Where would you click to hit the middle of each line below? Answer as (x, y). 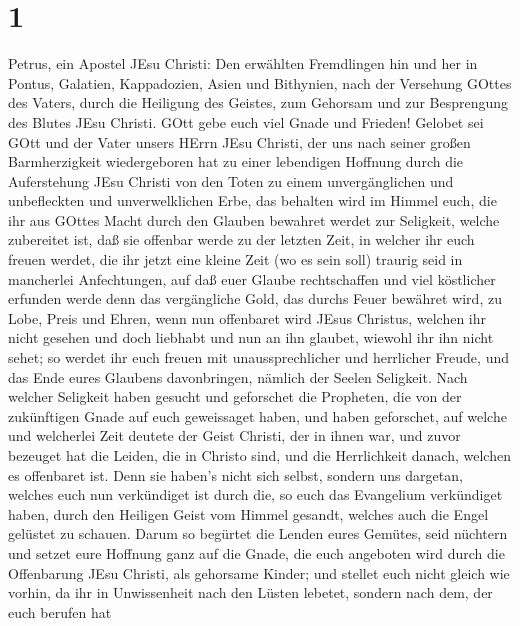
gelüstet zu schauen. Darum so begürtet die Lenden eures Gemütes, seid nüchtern (258, 533)
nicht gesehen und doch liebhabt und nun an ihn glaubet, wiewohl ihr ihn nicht (251, 337)
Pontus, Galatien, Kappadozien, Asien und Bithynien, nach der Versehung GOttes (260, 82)
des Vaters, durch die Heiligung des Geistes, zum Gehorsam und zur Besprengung (258, 102)
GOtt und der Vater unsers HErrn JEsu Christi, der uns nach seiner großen (239, 141)
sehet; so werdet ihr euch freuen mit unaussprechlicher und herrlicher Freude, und (258, 357)
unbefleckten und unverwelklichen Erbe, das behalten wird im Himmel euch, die (252, 200)
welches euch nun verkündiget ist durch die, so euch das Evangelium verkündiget (255, 494)
